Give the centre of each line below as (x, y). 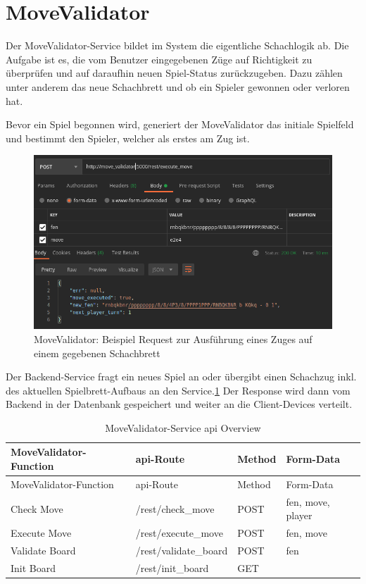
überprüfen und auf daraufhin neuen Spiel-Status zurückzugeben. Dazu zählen (174, 73)
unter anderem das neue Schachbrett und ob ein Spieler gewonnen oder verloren (178, 86)
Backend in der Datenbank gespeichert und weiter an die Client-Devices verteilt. (179, 404)
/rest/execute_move (179, 533)
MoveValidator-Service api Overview (183, 427)
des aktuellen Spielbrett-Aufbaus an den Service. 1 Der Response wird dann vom (178, 390)
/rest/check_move (175, 508)
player (299, 515)
